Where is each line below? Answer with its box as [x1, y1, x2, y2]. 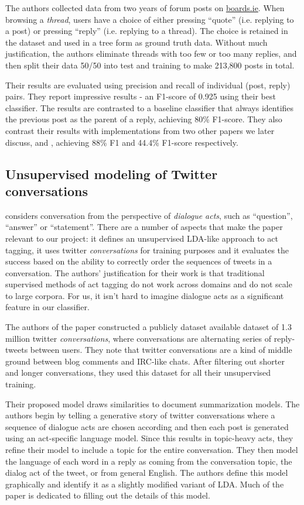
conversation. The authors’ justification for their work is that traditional [5, 266, 265, 279]
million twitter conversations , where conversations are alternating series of [5, 332, 272, 344]
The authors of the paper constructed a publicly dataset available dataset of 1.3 [5, 321, 292, 333]
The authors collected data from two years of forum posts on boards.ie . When [5, 2, 285, 13]
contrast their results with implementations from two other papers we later [5, 124, 275, 136]
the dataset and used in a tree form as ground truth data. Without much [5, 36, 268, 48]
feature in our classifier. [5, 301, 90, 313]
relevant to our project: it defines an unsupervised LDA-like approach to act [5, 232, 278, 244]
